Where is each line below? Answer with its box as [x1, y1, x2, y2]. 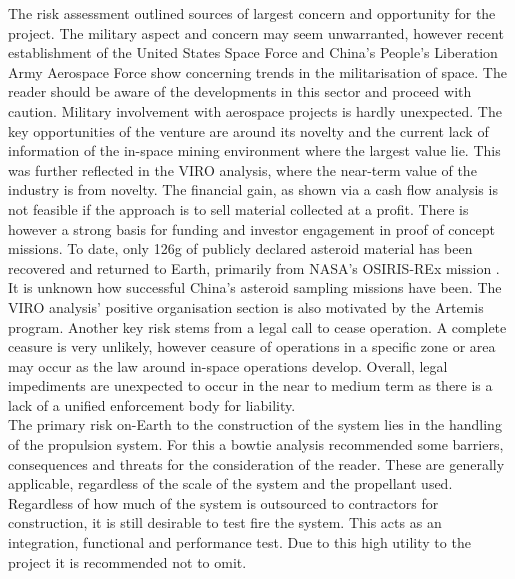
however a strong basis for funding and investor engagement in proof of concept [8, 218, 496, 239]
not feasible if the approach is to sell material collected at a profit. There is [8, 198, 469, 219]
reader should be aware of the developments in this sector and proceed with [8, 81, 472, 102]
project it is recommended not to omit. [8, 551, 247, 572]
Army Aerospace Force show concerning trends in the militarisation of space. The [8, 61, 507, 82]
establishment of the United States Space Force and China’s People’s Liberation [8, 42, 498, 63]
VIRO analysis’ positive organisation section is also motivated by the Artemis [8, 296, 484, 317]
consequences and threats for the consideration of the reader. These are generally [8, 453, 505, 474]
